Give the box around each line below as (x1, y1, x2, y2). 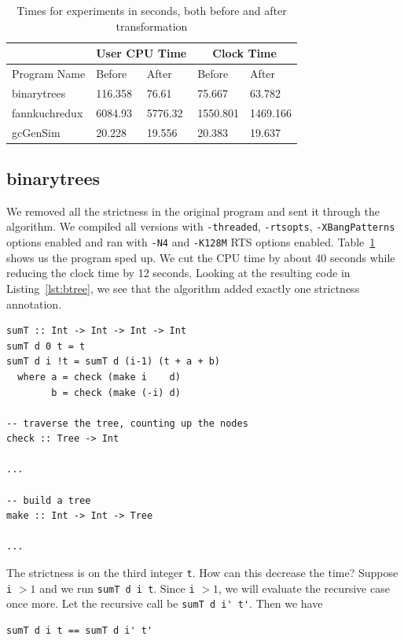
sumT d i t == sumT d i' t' (6, 625, 153, 637)
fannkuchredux (12, 104, 83, 120)
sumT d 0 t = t (6, 340, 86, 352)
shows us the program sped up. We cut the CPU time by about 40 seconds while (6, 249, 395, 265)
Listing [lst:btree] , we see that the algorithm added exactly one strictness (6, 279, 360, 296)
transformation (116, 17, 188, 34)
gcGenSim (12, 124, 61, 140)
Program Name (12, 65, 86, 82)
